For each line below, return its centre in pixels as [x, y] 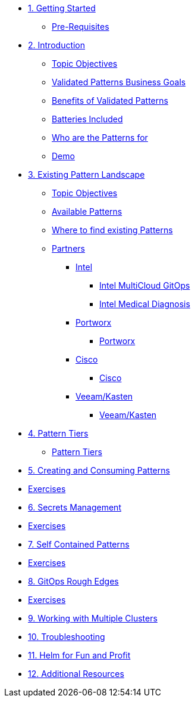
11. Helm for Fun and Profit [79, 655]
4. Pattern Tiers [58, 433]
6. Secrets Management [75, 507]
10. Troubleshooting [67, 637]
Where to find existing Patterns [112, 230]
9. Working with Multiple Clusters [93, 618]
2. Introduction [57, 45]
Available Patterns [87, 211]
